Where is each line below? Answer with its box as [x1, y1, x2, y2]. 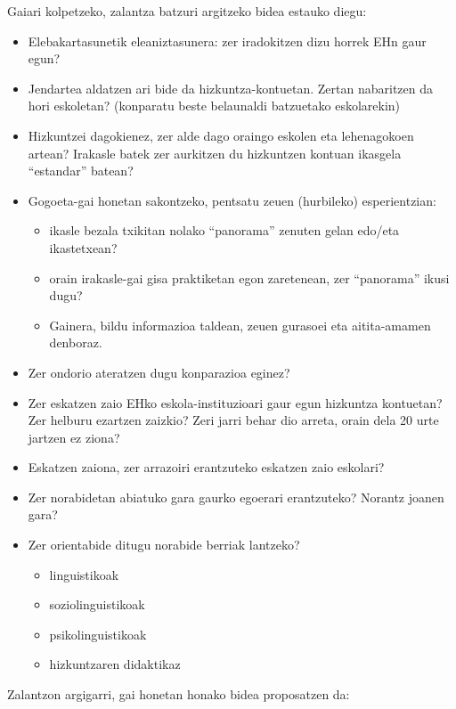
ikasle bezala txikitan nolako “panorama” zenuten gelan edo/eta [49, 221, 400, 240]
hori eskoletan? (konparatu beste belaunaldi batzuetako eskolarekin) [28, 96, 401, 115]
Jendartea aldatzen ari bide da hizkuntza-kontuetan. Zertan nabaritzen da [28, 78, 434, 97]
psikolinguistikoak [49, 624, 147, 643]
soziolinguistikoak [49, 595, 145, 614]
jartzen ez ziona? [28, 428, 120, 446]
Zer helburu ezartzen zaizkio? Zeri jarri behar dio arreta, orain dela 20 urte [28, 411, 439, 429]
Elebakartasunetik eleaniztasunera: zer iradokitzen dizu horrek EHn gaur [28, 31, 427, 50]
